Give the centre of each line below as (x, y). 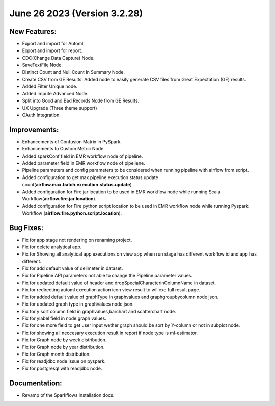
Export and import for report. (52, 50)
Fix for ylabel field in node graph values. (64, 318)
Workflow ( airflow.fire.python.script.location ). (72, 213)
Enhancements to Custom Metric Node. (64, 149)
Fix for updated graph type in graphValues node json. (78, 304)
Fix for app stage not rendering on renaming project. (77, 240)
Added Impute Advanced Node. (55, 93)
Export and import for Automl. (53, 44)
